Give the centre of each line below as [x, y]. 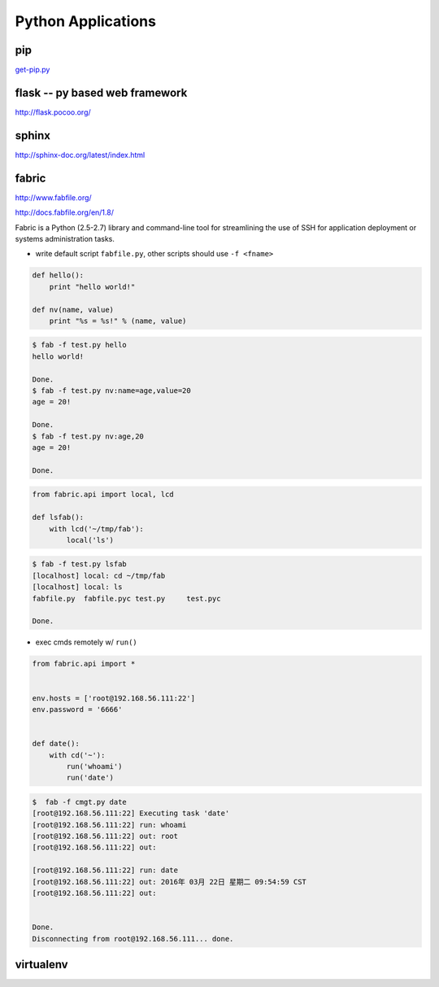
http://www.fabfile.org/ [54, 197]
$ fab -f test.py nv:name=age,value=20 [111, 391]
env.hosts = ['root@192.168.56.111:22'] [113, 698]
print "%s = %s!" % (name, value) [118, 321]
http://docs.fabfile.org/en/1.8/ [64, 212]
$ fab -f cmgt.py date [80, 802]
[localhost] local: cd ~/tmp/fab [99, 575]
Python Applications [85, 21]
